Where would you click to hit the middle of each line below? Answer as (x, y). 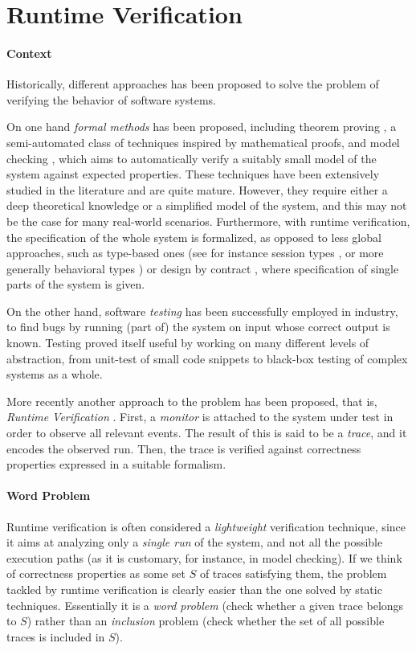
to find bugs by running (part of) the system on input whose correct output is (198, 327)
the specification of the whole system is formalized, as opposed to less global (194, 237)
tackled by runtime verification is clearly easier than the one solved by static (194, 589)
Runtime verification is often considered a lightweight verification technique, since (206, 526)
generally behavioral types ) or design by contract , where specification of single (203, 268)
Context (29, 53)
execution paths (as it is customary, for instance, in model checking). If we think (204, 557)
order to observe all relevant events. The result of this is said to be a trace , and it (207, 433)
